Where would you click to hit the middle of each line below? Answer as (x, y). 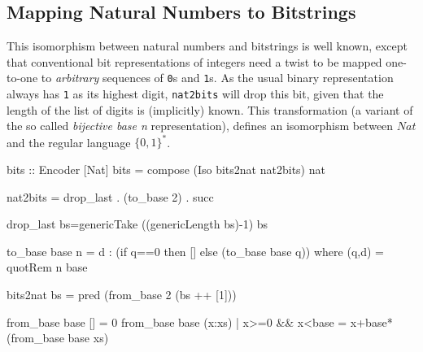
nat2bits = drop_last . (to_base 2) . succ (110, 196)
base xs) (88, 338)
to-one (22, 78)
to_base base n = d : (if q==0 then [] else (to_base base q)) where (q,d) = (195, 251)
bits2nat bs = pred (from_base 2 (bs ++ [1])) (122, 294)
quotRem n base (47, 267)
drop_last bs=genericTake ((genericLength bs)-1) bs (137, 224)
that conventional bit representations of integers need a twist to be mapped (194, 61)
